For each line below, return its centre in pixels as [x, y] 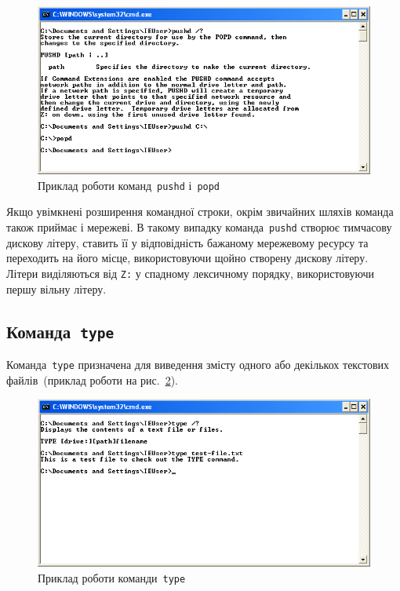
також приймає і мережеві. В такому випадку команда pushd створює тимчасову [199, 227]
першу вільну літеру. [56, 288]
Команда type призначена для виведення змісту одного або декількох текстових [198, 364]
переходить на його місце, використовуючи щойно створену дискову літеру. [187, 258]
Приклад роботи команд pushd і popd [129, 185]
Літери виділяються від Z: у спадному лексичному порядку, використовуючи [191, 273]
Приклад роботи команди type [112, 577]
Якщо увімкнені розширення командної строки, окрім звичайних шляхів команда [200, 212]
